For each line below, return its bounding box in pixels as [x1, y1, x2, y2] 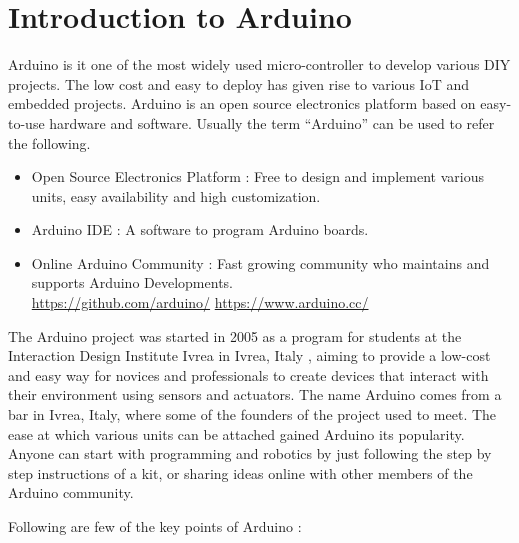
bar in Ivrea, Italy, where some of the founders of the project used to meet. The [8, 404, 497, 425]
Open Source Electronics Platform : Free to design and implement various [31, 166, 484, 187]
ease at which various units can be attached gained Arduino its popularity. [8, 423, 465, 444]
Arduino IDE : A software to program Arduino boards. [31, 219, 369, 240]
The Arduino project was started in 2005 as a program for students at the [8, 325, 462, 346]
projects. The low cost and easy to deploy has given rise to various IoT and [8, 73, 469, 94]
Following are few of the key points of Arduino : [8, 516, 302, 536]
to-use [8, 112, 45, 133]
